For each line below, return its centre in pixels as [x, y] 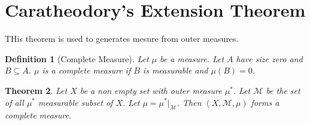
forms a [265, 102]
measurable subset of [76, 102]
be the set [283, 90]
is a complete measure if [86, 70]
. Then [189, 102]
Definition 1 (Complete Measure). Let [77, 58]
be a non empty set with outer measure [151, 90]
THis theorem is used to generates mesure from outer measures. [122, 39]
